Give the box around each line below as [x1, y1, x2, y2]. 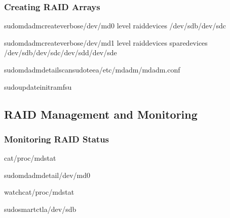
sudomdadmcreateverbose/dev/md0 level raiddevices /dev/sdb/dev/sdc [4, 20, 226, 31]
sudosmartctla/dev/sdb [4, 203, 76, 214]
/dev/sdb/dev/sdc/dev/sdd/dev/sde [4, 47, 117, 58]
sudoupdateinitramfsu [4, 81, 72, 92]
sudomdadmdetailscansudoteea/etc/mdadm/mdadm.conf [4, 64, 180, 75]
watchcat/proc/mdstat [4, 187, 74, 197]
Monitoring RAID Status [4, 132, 109, 145]
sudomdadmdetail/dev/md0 [4, 169, 91, 180]
